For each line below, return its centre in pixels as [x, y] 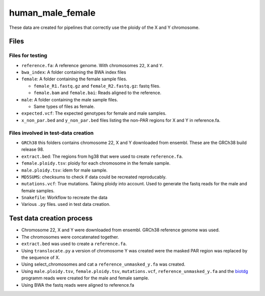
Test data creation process [51, 218]
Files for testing [28, 55]
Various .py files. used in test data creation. [66, 204]
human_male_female [52, 13]
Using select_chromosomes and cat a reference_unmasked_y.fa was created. [103, 264]
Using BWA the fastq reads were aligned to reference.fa [78, 285]
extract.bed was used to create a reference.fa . [74, 244]
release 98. [33, 149]
